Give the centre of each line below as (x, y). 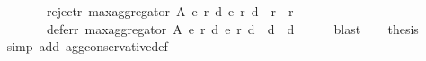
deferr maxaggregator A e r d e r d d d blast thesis (232, 28)
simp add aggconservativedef (87, 46)
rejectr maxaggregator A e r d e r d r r (170, 11)
